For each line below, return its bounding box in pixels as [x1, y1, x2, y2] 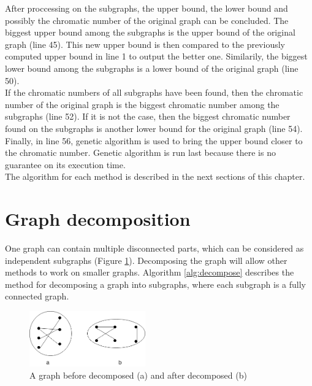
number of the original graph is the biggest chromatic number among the [5, 98, 280, 110]
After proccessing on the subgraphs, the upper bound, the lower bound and [5, 2, 288, 14]
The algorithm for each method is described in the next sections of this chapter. [5, 170, 305, 183]
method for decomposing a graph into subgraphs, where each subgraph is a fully [5, 277, 306, 290]
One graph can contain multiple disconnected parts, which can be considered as [5, 242, 304, 255]
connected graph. [5, 290, 69, 303]
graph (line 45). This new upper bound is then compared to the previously [5, 37, 285, 50]
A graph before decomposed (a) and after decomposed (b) [29, 369, 247, 381]
